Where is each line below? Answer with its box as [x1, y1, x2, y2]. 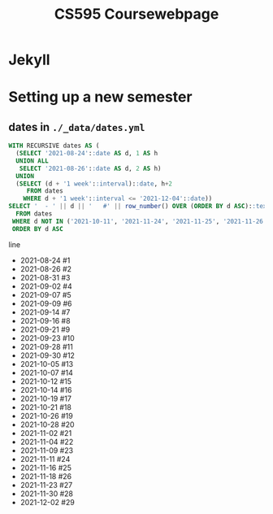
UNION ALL [15, 156, 49, 165]
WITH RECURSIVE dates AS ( [8, 142, 100, 150]
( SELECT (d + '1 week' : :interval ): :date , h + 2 [15, 180, 173, 188]
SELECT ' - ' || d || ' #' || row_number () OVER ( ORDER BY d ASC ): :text [8, 203, 271, 211]
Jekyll [8, 50, 50, 69]
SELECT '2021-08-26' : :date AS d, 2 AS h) [19, 164, 162, 172]
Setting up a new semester [8, 88, 193, 107]
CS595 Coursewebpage [54, 5, 219, 24]
